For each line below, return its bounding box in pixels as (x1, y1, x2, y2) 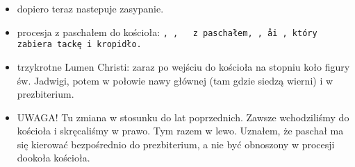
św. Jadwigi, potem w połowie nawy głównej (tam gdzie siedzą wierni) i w (17, 73, 333, 87)
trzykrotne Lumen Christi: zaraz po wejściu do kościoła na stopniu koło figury (17, 59, 350, 73)
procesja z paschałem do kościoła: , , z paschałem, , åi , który (17, 24, 317, 39)
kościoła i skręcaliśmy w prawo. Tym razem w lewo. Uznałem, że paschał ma (17, 123, 344, 138)
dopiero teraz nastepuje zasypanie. (17, 1, 164, 15)
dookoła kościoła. (17, 150, 90, 165)
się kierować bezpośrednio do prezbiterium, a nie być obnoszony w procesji (17, 137, 335, 151)
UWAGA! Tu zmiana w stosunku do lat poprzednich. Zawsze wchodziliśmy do (17, 109, 349, 124)
